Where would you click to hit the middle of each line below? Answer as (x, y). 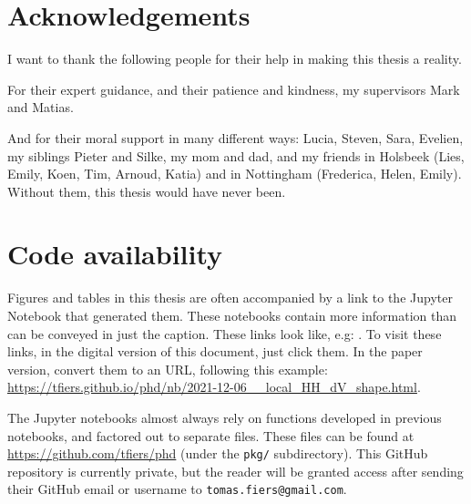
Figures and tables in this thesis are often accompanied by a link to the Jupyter (230, 298)
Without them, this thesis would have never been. (147, 191)
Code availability (115, 254)
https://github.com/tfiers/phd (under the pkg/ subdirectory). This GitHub (218, 453)
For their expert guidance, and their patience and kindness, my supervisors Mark (234, 89)
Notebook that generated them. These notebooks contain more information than (232, 315)
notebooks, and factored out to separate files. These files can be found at (211, 435)
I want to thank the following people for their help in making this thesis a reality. (235, 59)
